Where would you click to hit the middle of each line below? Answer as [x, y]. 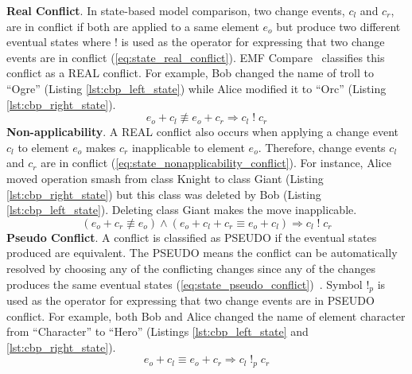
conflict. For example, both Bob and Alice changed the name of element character [206, 316]
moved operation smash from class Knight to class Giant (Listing [165, 178]
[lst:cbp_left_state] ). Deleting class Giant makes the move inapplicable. [182, 210]
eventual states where [59, 42]
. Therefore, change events [322, 147]
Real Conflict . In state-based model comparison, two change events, [176, 10]
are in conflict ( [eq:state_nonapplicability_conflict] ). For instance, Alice [216, 163]
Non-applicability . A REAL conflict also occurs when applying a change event [203, 132]
